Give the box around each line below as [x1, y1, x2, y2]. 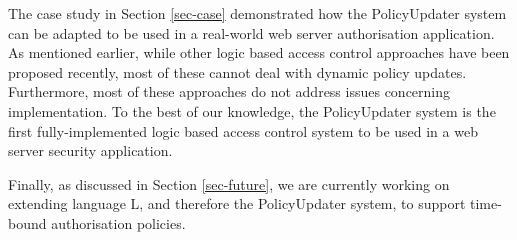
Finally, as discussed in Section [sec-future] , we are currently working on [8, 173, 450, 194]
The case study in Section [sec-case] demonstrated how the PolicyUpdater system [8, 3, 507, 23]
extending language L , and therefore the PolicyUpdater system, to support [8, 193, 466, 214]
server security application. [8, 140, 173, 161]
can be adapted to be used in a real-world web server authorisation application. [8, 22, 495, 43]
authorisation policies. [51, 212, 186, 233]
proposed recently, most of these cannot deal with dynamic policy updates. [8, 61, 467, 82]
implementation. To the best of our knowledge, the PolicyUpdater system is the [8, 100, 496, 121]
